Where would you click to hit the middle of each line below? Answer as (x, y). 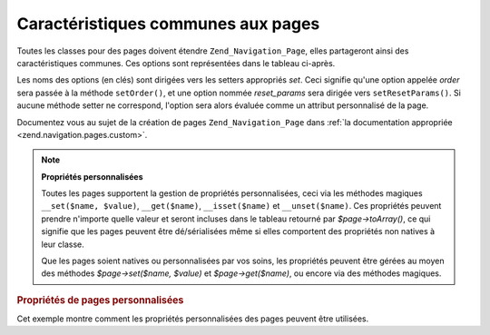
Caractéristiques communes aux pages (168, 24)
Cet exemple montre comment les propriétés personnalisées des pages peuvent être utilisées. (193, 319)
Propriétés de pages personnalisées (100, 300)
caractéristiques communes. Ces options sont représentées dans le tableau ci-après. (176, 63)
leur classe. (63, 244)
